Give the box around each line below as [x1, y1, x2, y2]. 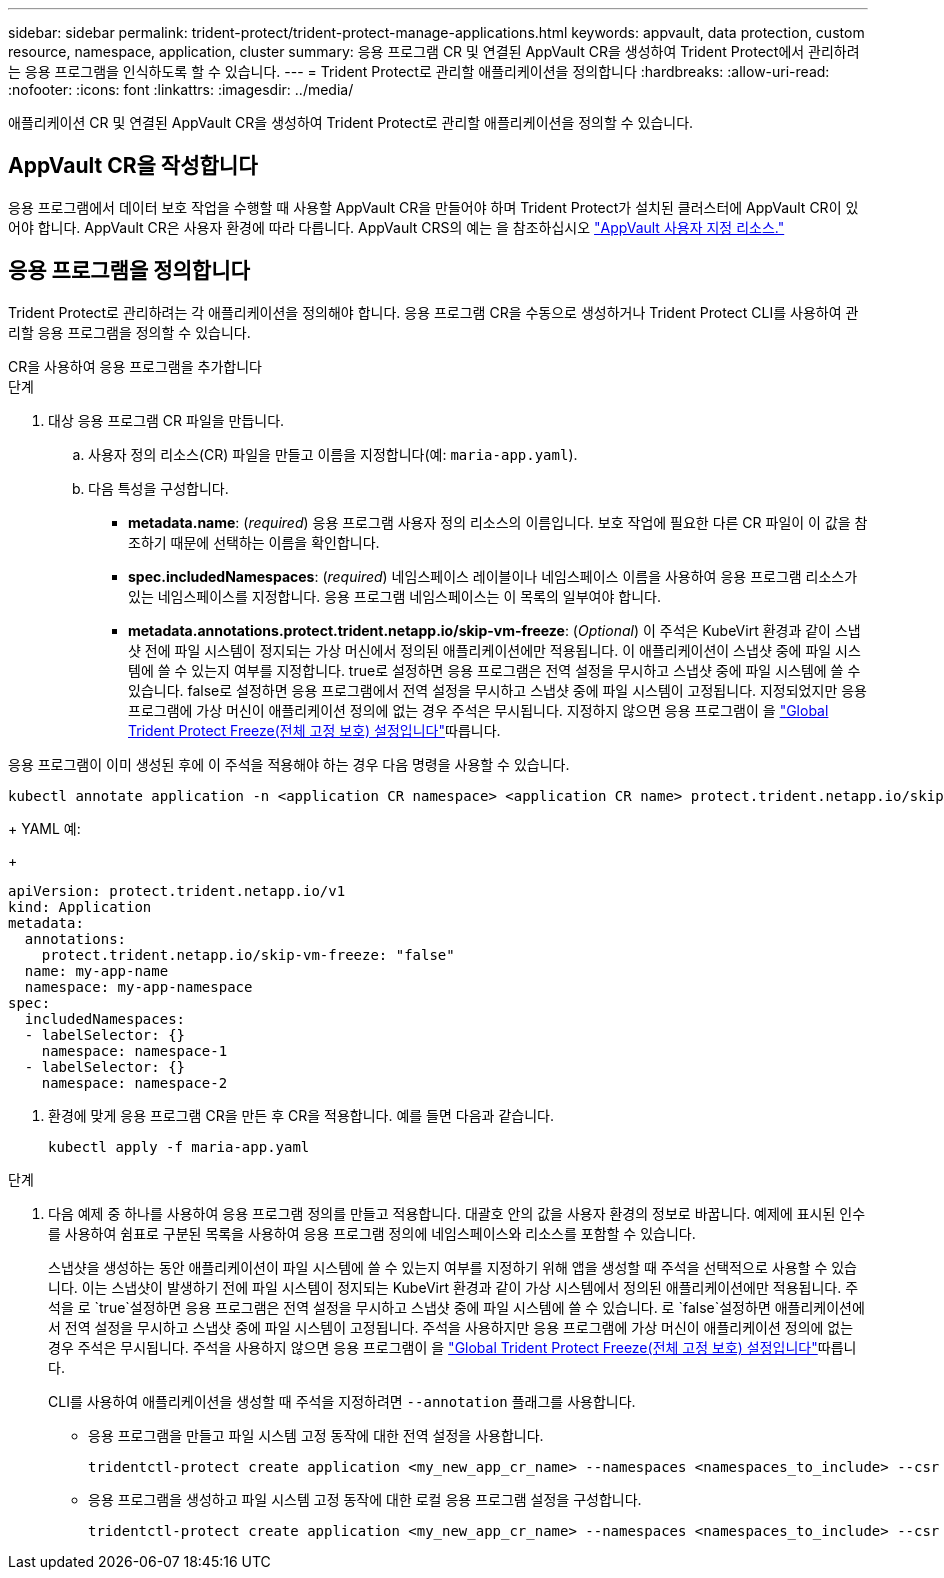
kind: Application [8, 898, 152, 915]
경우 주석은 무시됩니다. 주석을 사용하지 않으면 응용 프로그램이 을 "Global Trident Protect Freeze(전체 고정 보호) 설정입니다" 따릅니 [48, 1338, 857, 1356]
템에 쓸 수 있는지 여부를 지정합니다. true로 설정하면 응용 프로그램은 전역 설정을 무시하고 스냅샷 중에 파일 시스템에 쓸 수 [128, 661, 861, 679]
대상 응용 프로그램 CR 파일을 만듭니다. [48, 411, 285, 429]
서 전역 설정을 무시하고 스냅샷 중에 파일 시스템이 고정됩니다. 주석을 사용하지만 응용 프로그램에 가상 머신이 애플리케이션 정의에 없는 [48, 1318, 854, 1336]
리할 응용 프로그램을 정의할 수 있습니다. [8, 323, 251, 341]
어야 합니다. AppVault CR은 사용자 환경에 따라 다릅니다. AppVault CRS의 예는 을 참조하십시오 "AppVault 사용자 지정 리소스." [8, 218, 785, 236]
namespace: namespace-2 [41, 1074, 228, 1091]
